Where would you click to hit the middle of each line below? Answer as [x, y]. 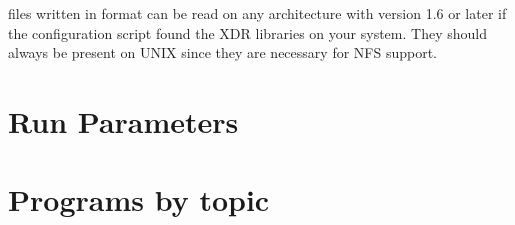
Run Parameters [123, 120]
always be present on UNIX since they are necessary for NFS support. [222, 52]
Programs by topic [139, 199]
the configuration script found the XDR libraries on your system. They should [247, 32]
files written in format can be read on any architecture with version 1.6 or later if [257, 13]
